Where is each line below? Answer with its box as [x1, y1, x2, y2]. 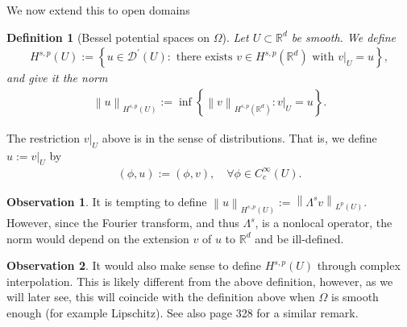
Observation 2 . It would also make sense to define [6, 257, 261, 274]
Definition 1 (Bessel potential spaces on [6, 28, 210, 45]
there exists [176, 52, 233, 64]
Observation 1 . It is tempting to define [6, 192, 207, 209]
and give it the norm [6, 69, 108, 86]
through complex [317, 257, 401, 274]
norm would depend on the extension [6, 230, 189, 246]
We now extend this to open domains [6, 2, 190, 18]
